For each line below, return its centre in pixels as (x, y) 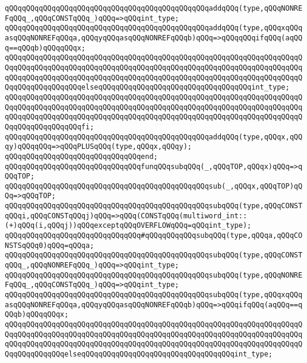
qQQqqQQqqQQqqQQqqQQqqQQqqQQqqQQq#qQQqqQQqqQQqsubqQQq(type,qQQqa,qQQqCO (154, 236)
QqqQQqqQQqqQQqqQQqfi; (50, 127)
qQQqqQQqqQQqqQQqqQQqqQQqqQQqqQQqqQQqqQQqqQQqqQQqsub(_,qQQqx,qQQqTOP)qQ (154, 186)
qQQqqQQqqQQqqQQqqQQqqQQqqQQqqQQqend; (81, 156)
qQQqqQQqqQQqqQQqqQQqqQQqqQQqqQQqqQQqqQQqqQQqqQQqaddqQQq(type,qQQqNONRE (154, 8)
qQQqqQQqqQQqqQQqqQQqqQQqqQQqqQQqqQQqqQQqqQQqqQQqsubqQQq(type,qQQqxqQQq (154, 295)
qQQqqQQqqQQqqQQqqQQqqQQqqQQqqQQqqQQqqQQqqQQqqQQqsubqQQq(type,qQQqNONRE (154, 275)
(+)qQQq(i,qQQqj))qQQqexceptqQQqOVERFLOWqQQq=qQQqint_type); (128, 226)
